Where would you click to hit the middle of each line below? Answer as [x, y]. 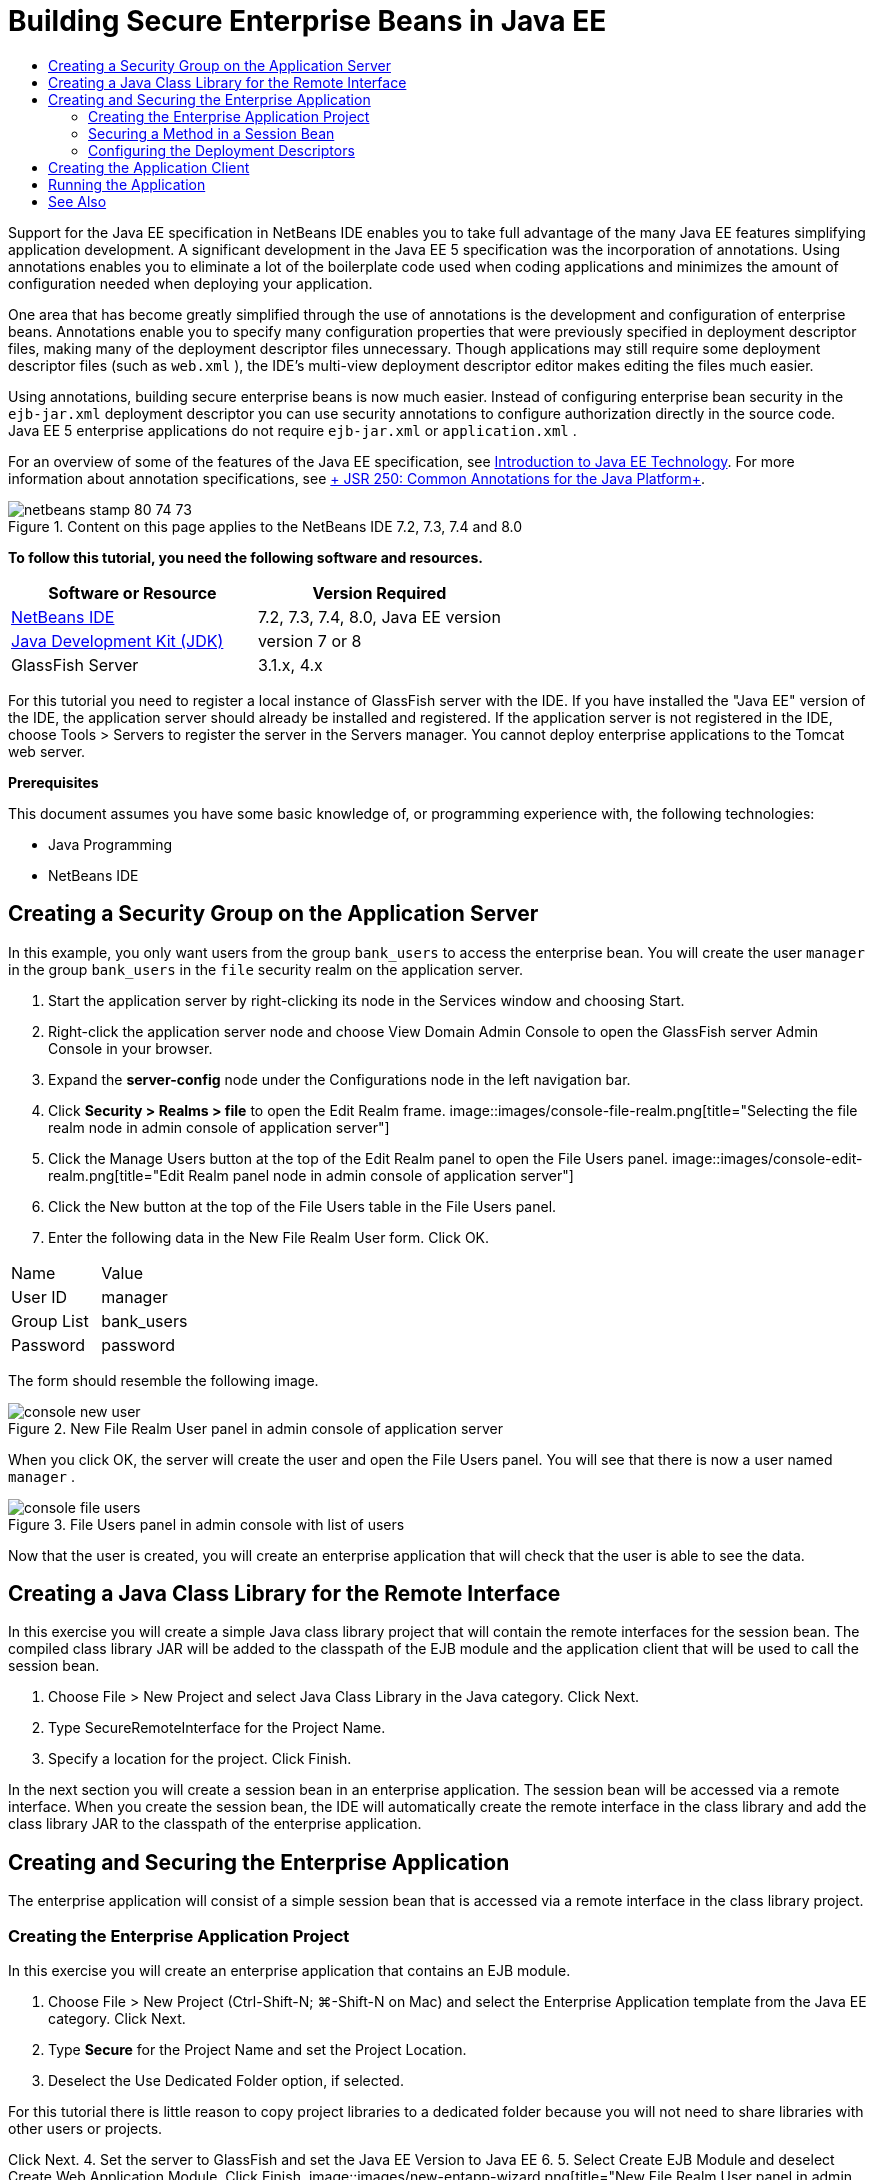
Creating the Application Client [149, 167]
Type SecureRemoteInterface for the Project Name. [217, 1728]
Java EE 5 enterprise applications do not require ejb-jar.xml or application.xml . [292, 430]
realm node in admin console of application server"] [219, 1127]
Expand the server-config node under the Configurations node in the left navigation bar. [339, 1079]
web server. [47, 751]
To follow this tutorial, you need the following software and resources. [245, 557]
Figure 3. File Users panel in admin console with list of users [206, 1524]
